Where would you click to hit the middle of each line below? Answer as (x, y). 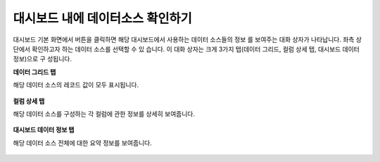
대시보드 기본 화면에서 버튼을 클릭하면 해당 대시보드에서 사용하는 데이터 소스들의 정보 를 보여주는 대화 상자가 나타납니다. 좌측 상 (188, 39)
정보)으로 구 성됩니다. (42, 59)
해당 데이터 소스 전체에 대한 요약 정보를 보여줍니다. (82, 143)
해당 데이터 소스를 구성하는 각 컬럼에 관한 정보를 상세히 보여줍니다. (104, 113)
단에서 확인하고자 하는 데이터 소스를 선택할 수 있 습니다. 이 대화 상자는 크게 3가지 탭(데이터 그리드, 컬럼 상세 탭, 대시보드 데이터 (186, 49)
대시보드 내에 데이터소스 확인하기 (103, 18)
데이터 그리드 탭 (34, 72)
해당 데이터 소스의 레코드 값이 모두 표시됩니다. (76, 85)
